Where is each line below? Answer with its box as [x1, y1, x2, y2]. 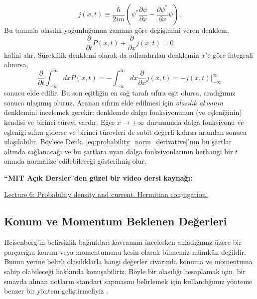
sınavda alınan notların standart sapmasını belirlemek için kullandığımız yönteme [4, 276, 253, 286]
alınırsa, [4, 59, 28, 70]
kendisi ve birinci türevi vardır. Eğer [4, 116, 115, 127]
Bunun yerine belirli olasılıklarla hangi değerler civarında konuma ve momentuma [4, 256, 253, 267]
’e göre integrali [205, 49, 253, 60]
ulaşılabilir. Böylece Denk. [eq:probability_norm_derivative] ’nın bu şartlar [4, 136, 232, 147]
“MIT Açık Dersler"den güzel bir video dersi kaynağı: [4, 172, 193, 183]
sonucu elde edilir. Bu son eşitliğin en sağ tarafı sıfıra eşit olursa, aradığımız [4, 88, 236, 98]
